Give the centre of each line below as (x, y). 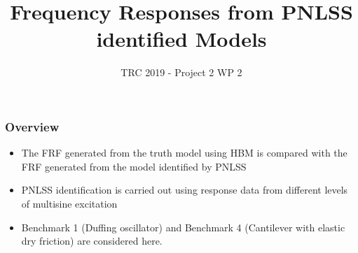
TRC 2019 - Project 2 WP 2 (181, 72)
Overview (32, 126)
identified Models (181, 39)
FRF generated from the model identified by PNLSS (134, 166)
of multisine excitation (69, 203)
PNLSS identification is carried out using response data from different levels (185, 190)
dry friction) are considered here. (92, 241)
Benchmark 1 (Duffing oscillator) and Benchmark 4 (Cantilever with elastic (183, 227)
